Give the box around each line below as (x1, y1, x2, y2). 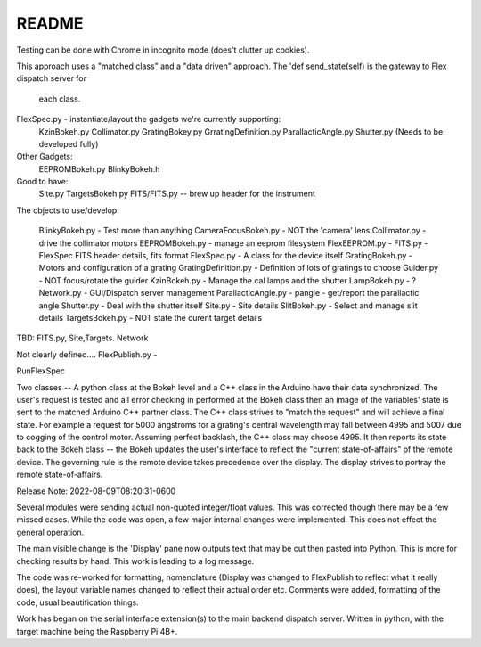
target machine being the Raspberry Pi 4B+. (16, 626, 178, 636)
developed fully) (38, 138, 99, 149)
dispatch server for (16, 73, 87, 84)
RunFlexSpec (16, 365, 66, 376)
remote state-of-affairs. (16, 469, 103, 480)
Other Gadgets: (16, 152, 73, 162)
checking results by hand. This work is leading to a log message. (16, 555, 255, 566)
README (16, 13, 84, 33)
